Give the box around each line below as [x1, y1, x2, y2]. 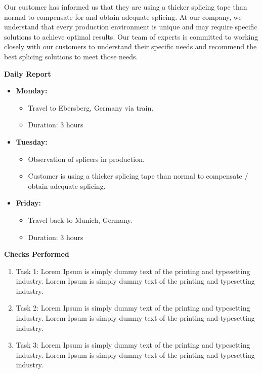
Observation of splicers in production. [28, 153, 145, 164]
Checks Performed [4, 249, 69, 259]
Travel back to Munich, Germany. [28, 214, 133, 225]
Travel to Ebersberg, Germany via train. [28, 102, 154, 113]
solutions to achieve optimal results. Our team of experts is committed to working [4, 31, 258, 42]
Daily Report [4, 68, 51, 79]
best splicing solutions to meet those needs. [4, 51, 138, 61]
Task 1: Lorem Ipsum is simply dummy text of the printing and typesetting [16, 265, 250, 276]
